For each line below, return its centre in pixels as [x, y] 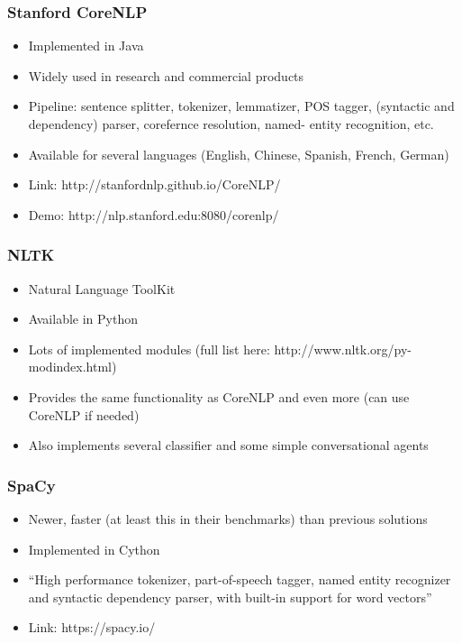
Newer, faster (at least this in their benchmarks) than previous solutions [228, 518]
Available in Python [83, 319]
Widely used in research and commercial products [166, 75]
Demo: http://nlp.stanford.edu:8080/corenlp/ [154, 214]
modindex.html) [72, 367]
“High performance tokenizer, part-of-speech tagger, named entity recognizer [240, 579]
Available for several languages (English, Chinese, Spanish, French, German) [239, 154]
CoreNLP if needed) [84, 414]
